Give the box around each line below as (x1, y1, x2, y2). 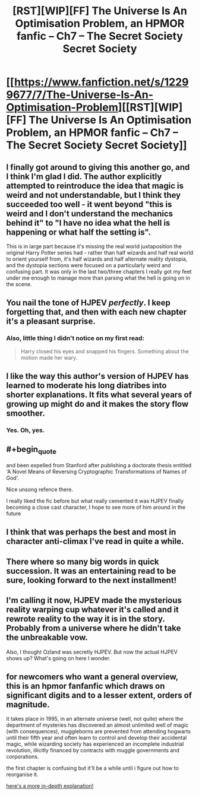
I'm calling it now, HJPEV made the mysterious (6, 596, 182, 606)
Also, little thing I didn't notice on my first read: (6, 334, 144, 343)
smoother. (6, 408, 46, 419)
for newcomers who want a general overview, (6, 672, 178, 682)
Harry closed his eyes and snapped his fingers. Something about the (20, 347, 189, 354)
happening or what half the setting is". (6, 227, 151, 237)
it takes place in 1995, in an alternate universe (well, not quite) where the (6, 715, 184, 723)
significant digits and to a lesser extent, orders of (6, 690, 192, 700)
